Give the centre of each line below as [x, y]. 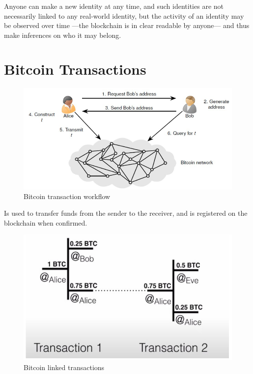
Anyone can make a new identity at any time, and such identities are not [114, 6]
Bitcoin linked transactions [64, 367]
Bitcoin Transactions [75, 69]
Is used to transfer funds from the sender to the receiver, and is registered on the [126, 213]
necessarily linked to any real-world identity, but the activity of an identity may [124, 15]
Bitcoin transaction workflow [67, 196]
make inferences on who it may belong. [63, 35]
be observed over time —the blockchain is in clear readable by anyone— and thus [127, 25]
